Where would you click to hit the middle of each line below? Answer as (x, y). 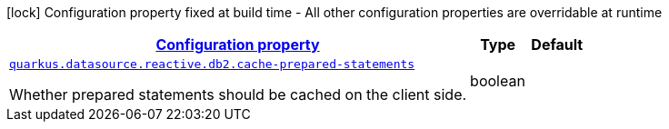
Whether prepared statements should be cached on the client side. (238, 94)
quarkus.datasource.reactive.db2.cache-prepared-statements (212, 64)
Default (557, 45)
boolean (498, 80)
